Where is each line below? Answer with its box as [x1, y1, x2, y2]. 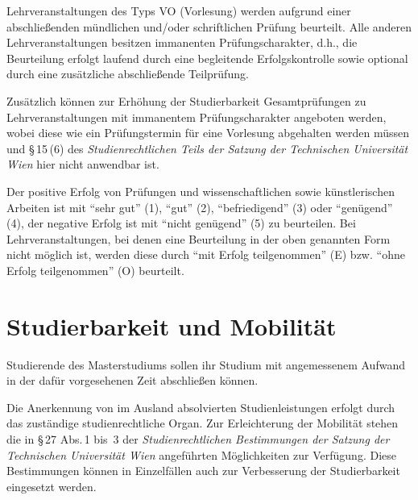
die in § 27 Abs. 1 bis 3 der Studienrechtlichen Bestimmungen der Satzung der [6, 431, 390, 447]
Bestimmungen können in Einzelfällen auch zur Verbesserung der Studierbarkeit [6, 462, 400, 479]
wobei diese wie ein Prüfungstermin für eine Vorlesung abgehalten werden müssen [6, 124, 410, 141]
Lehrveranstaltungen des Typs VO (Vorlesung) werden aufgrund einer [6, 2, 351, 19]
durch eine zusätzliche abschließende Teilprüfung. [6, 65, 249, 82]
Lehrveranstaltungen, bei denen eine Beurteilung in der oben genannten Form [6, 230, 391, 247]
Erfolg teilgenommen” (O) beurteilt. [6, 261, 184, 278]
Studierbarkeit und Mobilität [6, 309, 337, 342]
